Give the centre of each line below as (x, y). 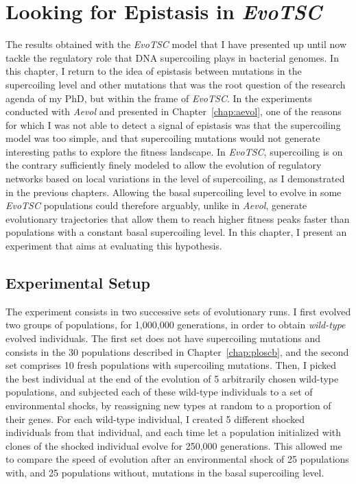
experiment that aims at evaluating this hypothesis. (114, 246)
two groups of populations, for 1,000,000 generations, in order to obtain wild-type (176, 325)
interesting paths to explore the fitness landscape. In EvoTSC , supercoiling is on (174, 151)
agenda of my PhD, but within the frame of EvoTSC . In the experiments (159, 98)
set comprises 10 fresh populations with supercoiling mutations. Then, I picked (171, 365)
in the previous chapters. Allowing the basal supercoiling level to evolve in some (174, 192)
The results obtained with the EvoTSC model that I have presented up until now (176, 44)
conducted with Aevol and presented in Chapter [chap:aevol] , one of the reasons (174, 111)
